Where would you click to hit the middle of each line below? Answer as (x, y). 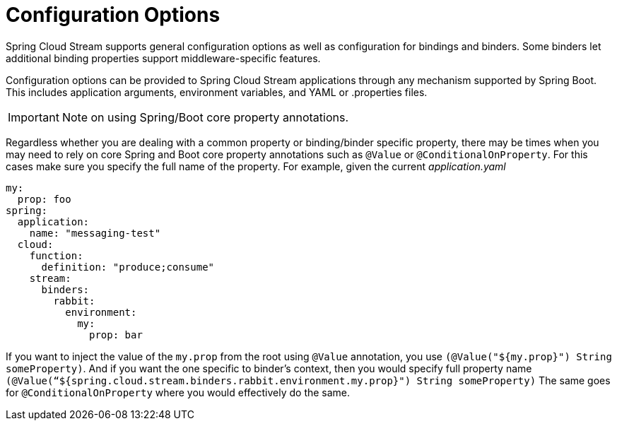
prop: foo (44, 199)
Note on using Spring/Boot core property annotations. (205, 117)
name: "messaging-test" (95, 233)
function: (56, 255)
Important (34, 117)
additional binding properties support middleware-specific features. (163, 58)
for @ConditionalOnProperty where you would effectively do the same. (178, 392)
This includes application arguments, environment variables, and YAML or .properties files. (217, 92)
